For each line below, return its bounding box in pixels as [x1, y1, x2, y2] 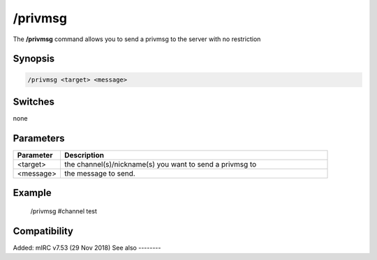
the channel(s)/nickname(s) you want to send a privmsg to [64, 159, 257, 169]
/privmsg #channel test [30, 206, 98, 215]
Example [13, 187, 52, 199]
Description [64, 150, 105, 160]
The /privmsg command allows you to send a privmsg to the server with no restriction [13, 35, 261, 43]
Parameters [13, 132, 65, 144]
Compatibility [13, 225, 73, 237]
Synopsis [13, 53, 55, 65]
